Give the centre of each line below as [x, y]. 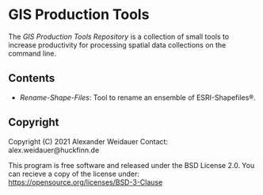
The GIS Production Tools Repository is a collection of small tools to [119, 36]
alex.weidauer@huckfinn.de [54, 150]
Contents [32, 78]
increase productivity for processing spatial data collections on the [117, 44]
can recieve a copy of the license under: [74, 174]
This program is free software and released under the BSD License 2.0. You [131, 165]
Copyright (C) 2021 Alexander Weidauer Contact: [88, 141]
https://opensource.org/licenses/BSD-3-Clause [86, 182]
